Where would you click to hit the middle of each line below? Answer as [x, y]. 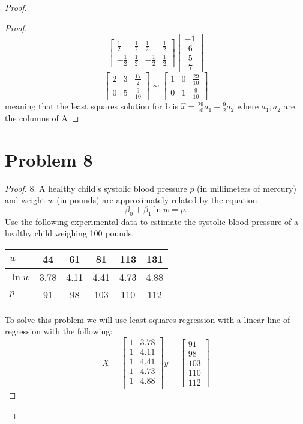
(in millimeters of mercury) [247, 188]
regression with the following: [59, 331]
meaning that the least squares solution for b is [92, 106]
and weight [25, 200]
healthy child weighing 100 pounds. [70, 233]
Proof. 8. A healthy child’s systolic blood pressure [96, 188]
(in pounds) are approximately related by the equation [157, 200]
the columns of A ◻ [42, 118]
